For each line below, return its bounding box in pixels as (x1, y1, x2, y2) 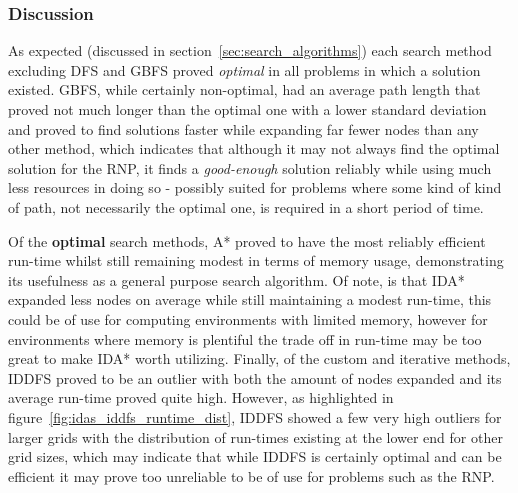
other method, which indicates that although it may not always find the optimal (8, 138, 500, 159)
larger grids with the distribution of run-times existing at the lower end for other (8, 426, 503, 447)
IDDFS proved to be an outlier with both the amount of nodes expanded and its (8, 367, 502, 388)
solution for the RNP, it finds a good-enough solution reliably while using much (8, 157, 492, 178)
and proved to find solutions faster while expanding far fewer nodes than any (8, 118, 479, 139)
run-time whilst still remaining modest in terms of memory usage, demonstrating (8, 250, 504, 271)
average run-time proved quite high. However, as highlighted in (8, 387, 394, 408)
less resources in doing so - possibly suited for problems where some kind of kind (8, 177, 502, 198)
